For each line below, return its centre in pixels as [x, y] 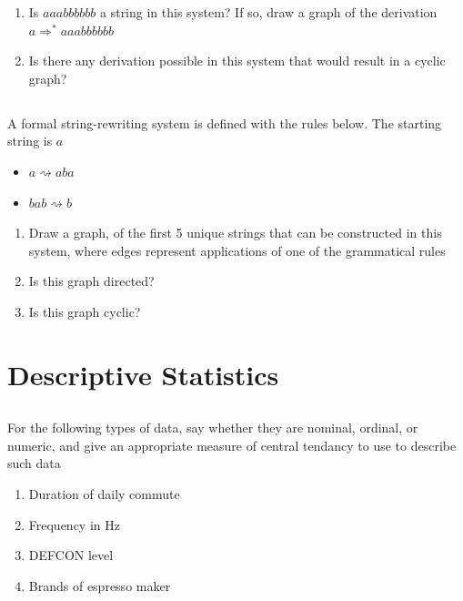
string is [30, 141]
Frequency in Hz [74, 524]
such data [34, 463]
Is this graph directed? [91, 281]
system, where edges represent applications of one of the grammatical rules [237, 250]
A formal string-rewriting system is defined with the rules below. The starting [225, 122]
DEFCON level [71, 555]
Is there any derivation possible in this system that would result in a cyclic [237, 61]
